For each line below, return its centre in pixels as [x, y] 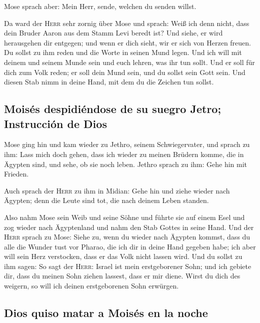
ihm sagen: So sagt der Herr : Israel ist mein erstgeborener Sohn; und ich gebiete [128, 266]
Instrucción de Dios [55, 123]
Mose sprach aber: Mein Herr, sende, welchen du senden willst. [100, 6]
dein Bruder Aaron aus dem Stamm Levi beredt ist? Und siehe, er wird [113, 33]
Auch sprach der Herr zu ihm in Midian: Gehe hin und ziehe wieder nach [117, 190]
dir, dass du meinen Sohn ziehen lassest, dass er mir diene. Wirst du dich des [122, 276]
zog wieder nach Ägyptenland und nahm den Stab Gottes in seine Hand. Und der [129, 227]
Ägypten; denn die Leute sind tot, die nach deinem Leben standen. [106, 200]
